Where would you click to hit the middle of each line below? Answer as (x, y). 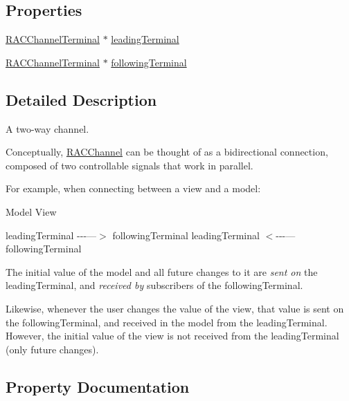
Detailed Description (81, 99)
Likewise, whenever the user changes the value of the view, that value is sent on (175, 308)
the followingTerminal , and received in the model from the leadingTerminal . (167, 322)
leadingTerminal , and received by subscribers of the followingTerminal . (154, 285)
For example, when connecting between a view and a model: (133, 188)
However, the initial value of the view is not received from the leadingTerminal (172, 336)
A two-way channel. (47, 128)
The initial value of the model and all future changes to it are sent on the (162, 271)
